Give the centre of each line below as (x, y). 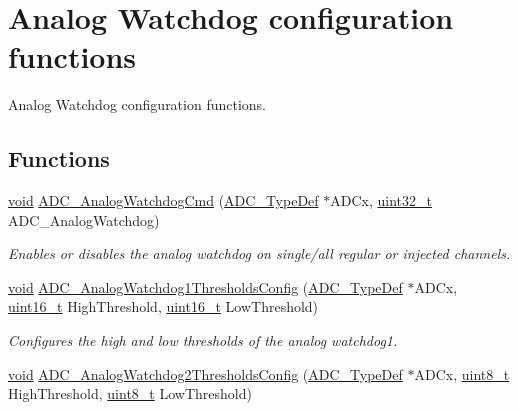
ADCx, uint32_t (381, 200)
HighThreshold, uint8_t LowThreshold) (130, 393)
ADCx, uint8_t (462, 373)
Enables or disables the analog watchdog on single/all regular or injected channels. (259, 253)
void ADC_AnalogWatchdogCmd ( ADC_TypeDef (163, 200)
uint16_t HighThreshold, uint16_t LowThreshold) (163, 306)
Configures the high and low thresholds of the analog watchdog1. (203, 340)
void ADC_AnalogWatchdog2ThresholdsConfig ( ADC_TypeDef (205, 373)
